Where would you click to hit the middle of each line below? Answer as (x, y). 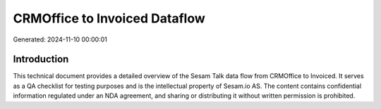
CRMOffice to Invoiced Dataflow (109, 18)
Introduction (41, 59)
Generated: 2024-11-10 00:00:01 (60, 39)
